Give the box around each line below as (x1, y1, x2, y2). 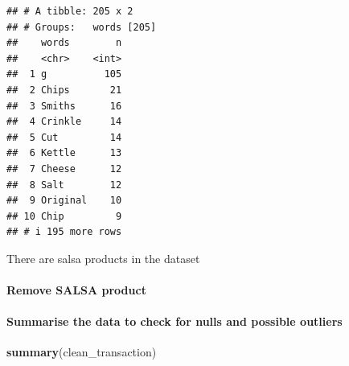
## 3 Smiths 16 (6, 100, 122, 112)
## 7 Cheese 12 (6, 162, 122, 175)
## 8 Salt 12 (6, 179, 122, 191)
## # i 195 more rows (6, 226, 122, 238)
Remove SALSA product (6, 282, 146, 298)
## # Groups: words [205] (6, 21, 157, 33)
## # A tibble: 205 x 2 (6, 6, 133, 17)
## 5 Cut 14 (6, 131, 122, 143)
